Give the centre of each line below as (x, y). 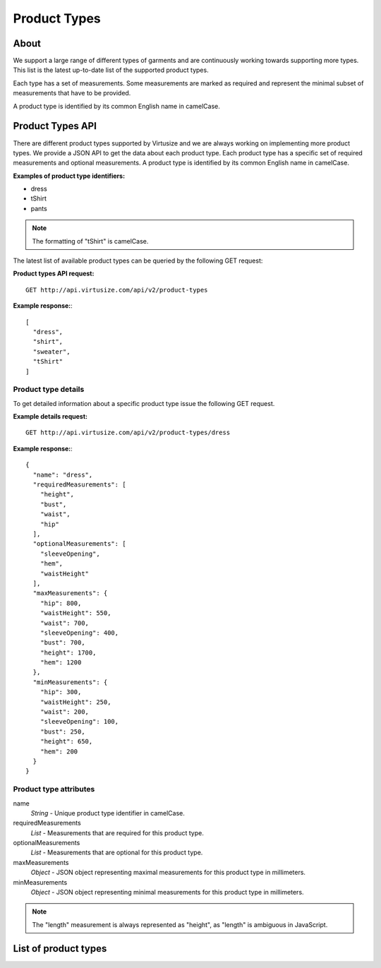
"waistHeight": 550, (75, 613)
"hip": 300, (61, 692)
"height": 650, (66, 742)
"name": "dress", (63, 474)
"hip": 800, (61, 603)
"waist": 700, (65, 623)
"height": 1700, (68, 652)
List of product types (60, 949)
